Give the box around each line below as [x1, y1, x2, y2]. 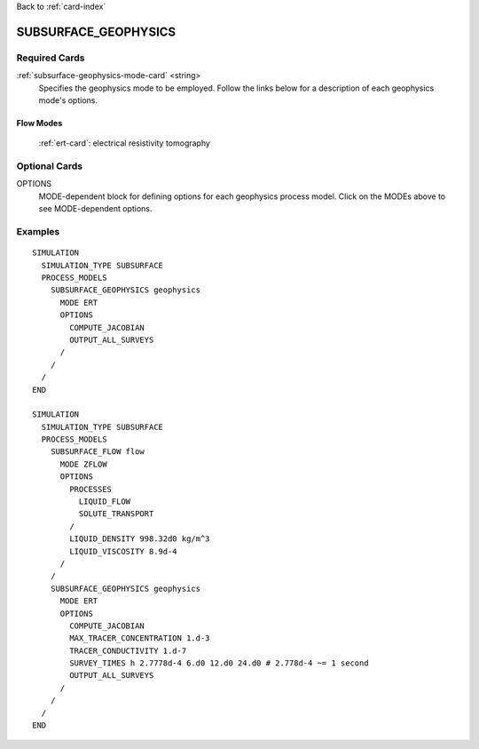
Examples [16, 226, 60, 238]
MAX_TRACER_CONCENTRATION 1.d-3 [69, 633, 210, 643]
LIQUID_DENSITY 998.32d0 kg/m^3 [69, 534, 210, 544]
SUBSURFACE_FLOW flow [50, 447, 145, 457]
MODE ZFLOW [59, 458, 107, 469]
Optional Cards [16, 160, 83, 172]
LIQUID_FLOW [78, 497, 131, 506]
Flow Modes [16, 117, 63, 128]
